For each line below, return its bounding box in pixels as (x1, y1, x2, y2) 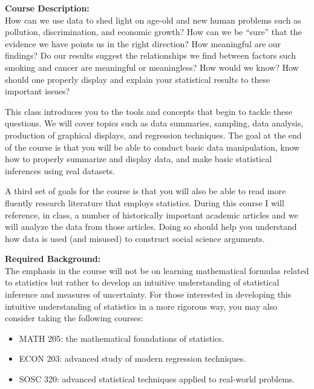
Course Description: (5, 2, 90, 14)
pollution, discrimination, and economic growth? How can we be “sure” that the (5, 25, 302, 38)
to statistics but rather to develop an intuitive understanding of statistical (5, 276, 280, 289)
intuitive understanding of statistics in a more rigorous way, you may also (5, 299, 278, 312)
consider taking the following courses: (5, 312, 143, 324)
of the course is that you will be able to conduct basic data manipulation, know (5, 140, 300, 153)
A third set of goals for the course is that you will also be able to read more (5, 185, 286, 197)
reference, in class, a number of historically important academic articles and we (5, 208, 298, 221)
